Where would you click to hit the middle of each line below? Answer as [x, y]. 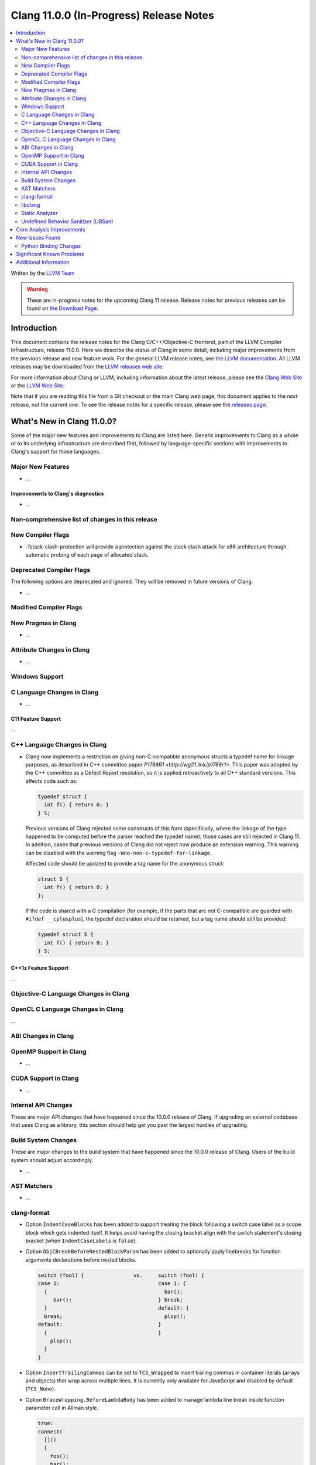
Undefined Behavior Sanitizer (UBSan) [67, 221]
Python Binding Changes [51, 246]
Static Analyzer [39, 213]
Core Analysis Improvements [51, 229]
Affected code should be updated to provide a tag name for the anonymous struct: [125, 864]
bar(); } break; [118, 1300]
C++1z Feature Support [40, 967]
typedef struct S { [66, 934]
